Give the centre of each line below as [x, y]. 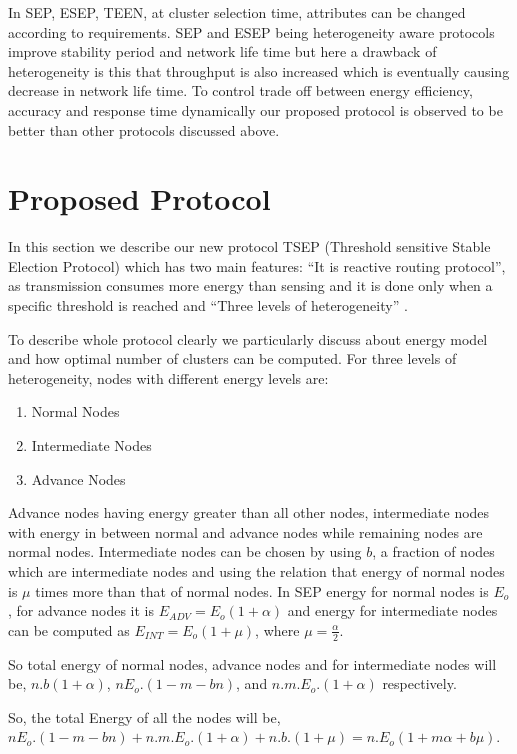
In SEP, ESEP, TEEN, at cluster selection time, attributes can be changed [237, 12]
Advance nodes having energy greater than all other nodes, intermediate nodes [249, 512]
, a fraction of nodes [433, 551]
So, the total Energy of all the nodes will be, [144, 716]
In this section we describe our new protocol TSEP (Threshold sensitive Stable [249, 246]
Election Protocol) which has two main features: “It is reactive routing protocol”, [257, 265]
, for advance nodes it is [81, 610]
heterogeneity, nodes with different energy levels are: [168, 377]
